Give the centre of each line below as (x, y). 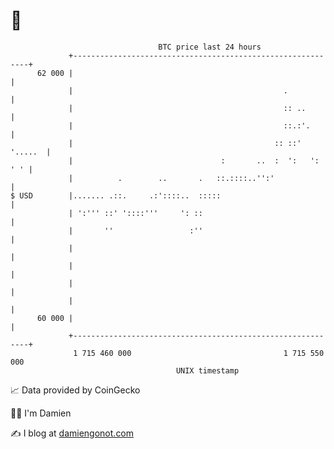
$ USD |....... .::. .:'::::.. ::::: (116, 195)
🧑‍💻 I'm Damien (41, 413)
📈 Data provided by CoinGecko (75, 390)
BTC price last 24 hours (210, 47)
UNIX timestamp (207, 370)
